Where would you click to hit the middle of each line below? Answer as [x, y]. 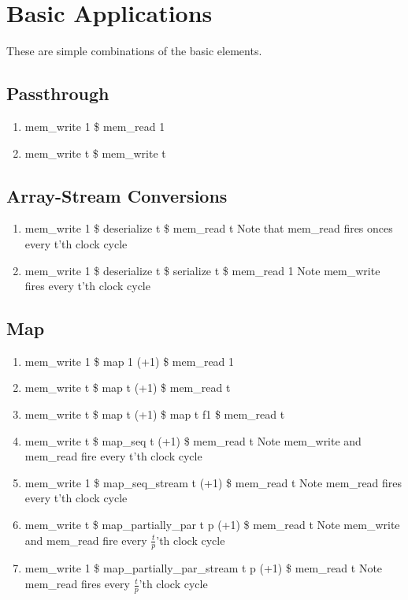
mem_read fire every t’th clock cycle [113, 456]
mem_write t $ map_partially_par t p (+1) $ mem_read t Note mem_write [212, 525]
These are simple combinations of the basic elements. [134, 51]
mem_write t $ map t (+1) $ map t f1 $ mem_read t [155, 414]
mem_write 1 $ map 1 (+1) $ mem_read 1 [130, 361]
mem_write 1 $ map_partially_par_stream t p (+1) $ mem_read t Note [204, 568]
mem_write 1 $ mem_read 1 [95, 126]
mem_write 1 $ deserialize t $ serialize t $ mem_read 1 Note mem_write [202, 270]
